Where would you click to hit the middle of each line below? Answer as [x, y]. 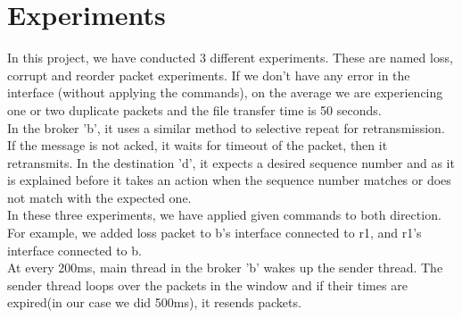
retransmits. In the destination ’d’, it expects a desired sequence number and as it [231, 162]
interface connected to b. [74, 250]
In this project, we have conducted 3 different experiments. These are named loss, [230, 58]
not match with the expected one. [99, 197]
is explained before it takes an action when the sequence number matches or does [229, 180]
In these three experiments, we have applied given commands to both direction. [224, 215]
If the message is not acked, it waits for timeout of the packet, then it [198, 145]
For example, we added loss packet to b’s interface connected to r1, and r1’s [214, 233]
